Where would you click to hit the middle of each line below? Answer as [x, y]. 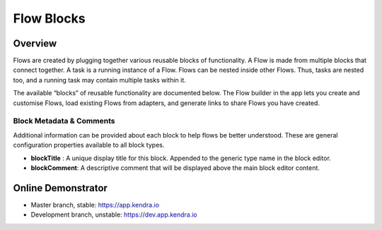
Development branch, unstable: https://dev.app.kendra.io [114, 214]
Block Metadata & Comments [64, 121]
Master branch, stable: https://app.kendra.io [95, 205]
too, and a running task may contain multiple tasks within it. [100, 80]
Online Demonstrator [60, 188]
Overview [35, 43]
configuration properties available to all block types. [89, 145]
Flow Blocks [49, 18]
